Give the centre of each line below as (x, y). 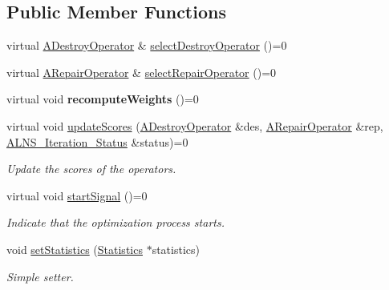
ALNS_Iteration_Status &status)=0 (97, 141)
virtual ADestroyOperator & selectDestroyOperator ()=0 (147, 45)
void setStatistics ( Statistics (75, 249)
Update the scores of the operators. (91, 169)
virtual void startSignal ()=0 (77, 195)
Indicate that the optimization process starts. (115, 222)
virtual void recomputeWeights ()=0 (103, 99)
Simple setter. (40, 276)
